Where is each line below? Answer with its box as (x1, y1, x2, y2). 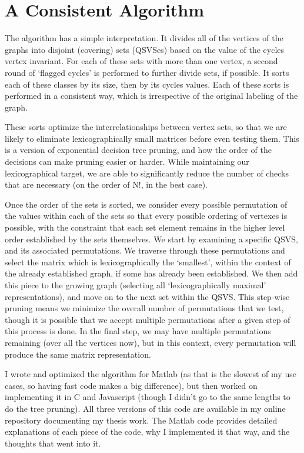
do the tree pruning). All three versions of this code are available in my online (5, 402, 286, 414)
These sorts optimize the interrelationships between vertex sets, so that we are (5, 121, 287, 133)
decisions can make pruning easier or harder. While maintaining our (5, 155, 249, 168)
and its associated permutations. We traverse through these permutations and (5, 244, 285, 257)
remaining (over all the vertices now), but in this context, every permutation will (5, 336, 296, 348)
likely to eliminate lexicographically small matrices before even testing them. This (5, 132, 299, 144)
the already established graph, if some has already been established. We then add (5, 267, 298, 279)
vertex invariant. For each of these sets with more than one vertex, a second (5, 55, 278, 67)
